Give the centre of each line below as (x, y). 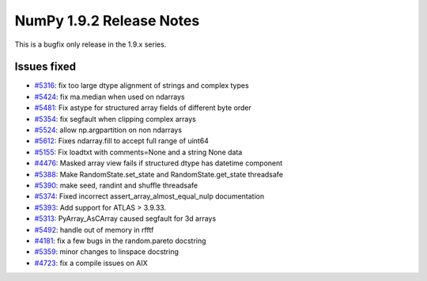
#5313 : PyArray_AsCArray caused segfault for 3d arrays (125, 218)
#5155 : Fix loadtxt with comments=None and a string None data (138, 152)
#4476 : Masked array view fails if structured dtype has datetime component (159, 163)
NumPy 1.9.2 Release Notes (107, 21)
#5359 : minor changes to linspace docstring (107, 252)
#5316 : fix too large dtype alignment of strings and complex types (142, 85)
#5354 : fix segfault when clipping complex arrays (115, 119)
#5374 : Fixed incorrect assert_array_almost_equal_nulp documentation (149, 196)
